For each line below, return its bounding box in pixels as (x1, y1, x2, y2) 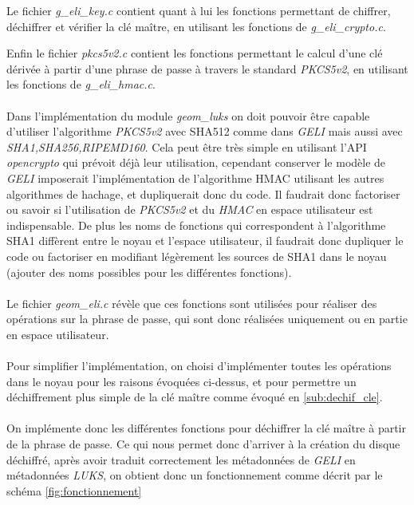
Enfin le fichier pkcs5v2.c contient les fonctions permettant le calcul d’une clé (6, 45, 383, 61)
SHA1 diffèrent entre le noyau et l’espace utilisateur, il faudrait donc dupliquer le (6, 232, 404, 249)
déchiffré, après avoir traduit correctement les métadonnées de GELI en (6, 451, 356, 468)
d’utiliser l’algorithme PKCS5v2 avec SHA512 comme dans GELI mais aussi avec (6, 123, 403, 140)
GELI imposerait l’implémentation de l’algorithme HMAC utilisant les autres (6, 169, 384, 186)
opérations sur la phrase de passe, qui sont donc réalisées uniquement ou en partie (6, 310, 408, 327)
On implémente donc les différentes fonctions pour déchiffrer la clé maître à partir (6, 420, 406, 436)
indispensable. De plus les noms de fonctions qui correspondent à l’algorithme (6, 216, 386, 233)
